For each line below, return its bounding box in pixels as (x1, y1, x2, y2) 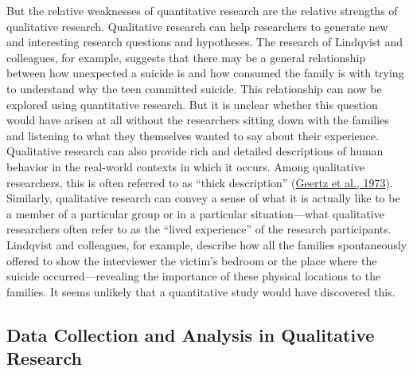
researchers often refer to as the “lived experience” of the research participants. (6, 221, 392, 237)
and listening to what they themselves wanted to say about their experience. (6, 127, 379, 143)
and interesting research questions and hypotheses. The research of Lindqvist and (6, 33, 403, 50)
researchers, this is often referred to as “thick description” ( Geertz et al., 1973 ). (6, 174, 393, 190)
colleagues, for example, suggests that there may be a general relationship (6, 49, 366, 65)
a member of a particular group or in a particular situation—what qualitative (6, 205, 384, 221)
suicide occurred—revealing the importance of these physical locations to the (6, 268, 381, 284)
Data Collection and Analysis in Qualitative (6, 322, 375, 347)
